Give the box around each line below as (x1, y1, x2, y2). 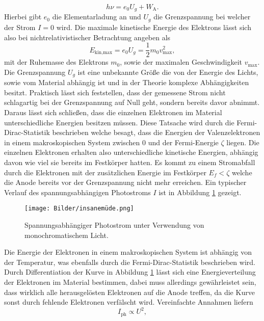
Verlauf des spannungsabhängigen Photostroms (4, 186, 151, 197)
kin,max (94, 50, 113, 56)
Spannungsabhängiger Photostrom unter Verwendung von (24, 219, 204, 230)
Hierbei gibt (4, 11, 42, 22)
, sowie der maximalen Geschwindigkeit (120, 57, 242, 67)
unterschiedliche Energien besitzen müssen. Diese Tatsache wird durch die (4, 117, 234, 127)
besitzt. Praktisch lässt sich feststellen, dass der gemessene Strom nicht (4, 87, 226, 97)
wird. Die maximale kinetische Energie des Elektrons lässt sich (56, 21, 251, 32)
